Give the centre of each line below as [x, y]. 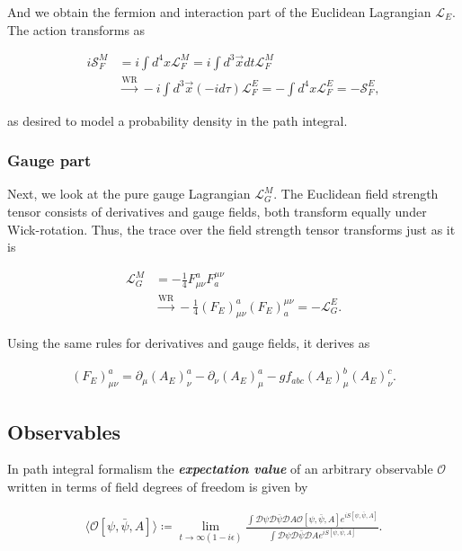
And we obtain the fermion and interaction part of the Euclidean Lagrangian [219, 12]
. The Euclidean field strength [356, 194]
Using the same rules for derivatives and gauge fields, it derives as [189, 343]
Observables [64, 431]
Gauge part [49, 160]
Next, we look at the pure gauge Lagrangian [129, 194]
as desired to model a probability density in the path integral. [178, 120]
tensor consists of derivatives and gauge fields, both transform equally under [217, 211]
